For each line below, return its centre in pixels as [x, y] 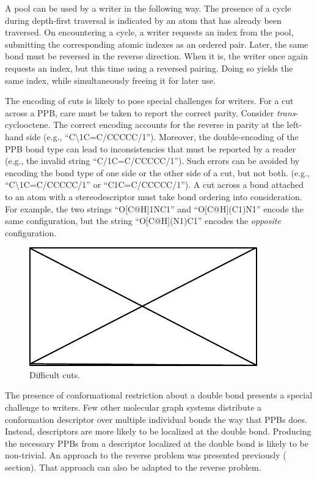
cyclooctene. [28, 125]
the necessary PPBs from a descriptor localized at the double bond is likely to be [157, 443]
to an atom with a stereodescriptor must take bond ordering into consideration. [154, 196]
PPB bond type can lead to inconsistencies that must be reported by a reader [151, 148]
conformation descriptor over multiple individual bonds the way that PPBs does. [156, 419]
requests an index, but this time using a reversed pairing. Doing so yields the [149, 68]
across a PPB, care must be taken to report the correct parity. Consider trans [150, 112]
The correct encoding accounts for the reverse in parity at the [168, 125]
